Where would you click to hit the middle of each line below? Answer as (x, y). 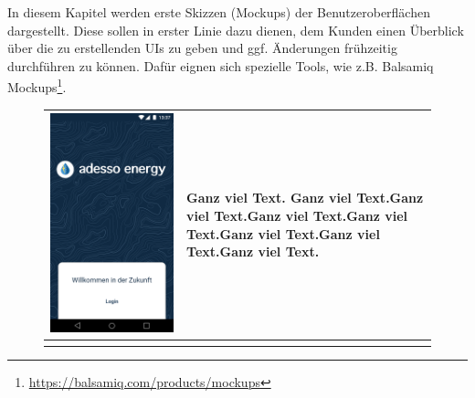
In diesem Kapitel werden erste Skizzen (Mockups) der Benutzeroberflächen (219, 12)
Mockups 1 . (37, 86)
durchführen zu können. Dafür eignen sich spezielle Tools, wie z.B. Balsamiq (221, 65)
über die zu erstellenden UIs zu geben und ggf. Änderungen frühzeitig (202, 48)
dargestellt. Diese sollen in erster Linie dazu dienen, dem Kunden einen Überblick (236, 30)
